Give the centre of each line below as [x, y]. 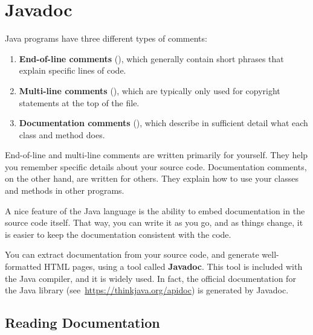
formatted [23, 266]
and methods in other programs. [65, 190]
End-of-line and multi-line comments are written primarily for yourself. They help [156, 155]
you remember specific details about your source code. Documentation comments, [156, 166]
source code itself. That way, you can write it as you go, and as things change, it [154, 222]
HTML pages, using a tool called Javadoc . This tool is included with [173, 266]
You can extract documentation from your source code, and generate [132, 254]
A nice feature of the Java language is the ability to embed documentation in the [155, 210]
